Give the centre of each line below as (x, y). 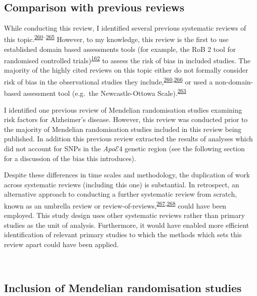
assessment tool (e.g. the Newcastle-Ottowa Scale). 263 (105, 92)
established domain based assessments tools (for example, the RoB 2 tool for (120, 49)
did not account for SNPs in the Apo (60, 148)
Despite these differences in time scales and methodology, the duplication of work (127, 175)
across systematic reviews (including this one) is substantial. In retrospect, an (122, 184)
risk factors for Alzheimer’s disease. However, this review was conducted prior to (126, 119)
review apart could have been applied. (62, 244)
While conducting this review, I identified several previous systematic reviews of (125, 27)
